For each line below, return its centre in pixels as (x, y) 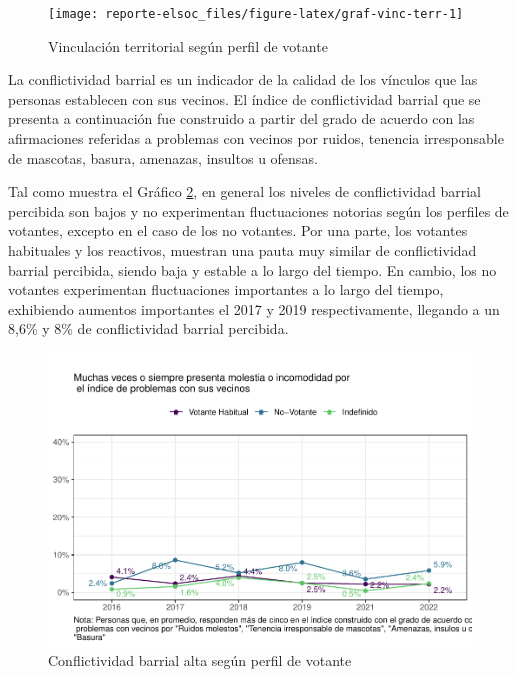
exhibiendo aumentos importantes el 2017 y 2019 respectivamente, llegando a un (254, 308)
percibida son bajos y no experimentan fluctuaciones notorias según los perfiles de (258, 210)
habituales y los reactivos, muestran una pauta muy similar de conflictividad (242, 250)
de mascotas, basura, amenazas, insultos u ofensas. (163, 157)
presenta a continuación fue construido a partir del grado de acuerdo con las (241, 118)
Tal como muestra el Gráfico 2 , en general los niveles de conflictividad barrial (245, 191)
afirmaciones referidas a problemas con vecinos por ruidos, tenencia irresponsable (256, 138)
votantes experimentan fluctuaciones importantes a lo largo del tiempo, (226, 289)
